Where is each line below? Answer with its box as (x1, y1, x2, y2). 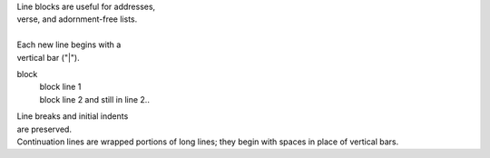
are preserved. (16, 123, 73, 134)
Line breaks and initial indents (16, 111, 129, 122)
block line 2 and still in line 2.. (39, 94, 150, 104)
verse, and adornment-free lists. (16, 14, 138, 25)
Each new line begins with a (16, 39, 122, 50)
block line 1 (39, 82, 82, 93)
